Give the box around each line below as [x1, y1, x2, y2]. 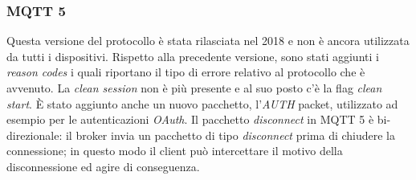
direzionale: [6, 126, 63, 143]
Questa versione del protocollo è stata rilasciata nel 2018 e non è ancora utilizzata [6, 32, 410, 49]
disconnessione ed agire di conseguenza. [6, 157, 200, 174]
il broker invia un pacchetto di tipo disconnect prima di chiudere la [65, 126, 396, 143]
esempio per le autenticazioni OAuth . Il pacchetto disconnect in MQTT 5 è [6, 111, 374, 128]
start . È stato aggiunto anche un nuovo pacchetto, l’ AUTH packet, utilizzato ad [6, 95, 398, 112]
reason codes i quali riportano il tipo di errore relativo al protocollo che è [6, 63, 365, 80]
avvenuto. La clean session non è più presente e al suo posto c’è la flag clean [6, 80, 382, 96]
